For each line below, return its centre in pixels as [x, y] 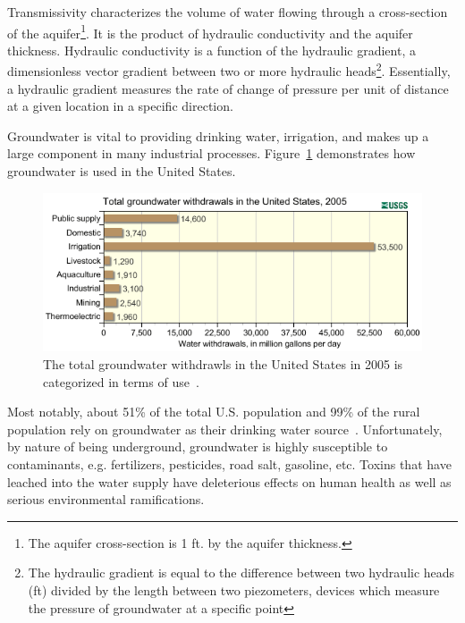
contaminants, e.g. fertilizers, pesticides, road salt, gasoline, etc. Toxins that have [229, 463]
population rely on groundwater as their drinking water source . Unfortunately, [225, 429]
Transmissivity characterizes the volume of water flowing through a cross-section [228, 12]
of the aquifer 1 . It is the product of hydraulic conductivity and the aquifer [210, 31]
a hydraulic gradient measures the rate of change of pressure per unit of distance [228, 88]
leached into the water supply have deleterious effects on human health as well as [229, 481]
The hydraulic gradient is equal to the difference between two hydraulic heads [241, 572]
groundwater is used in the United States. [122, 171]
